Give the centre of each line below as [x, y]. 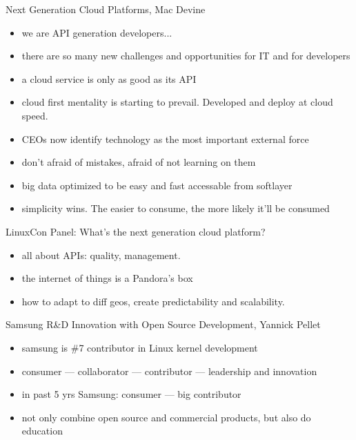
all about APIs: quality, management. [101, 255]
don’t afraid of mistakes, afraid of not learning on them [139, 162]
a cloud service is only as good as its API [109, 78]
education [42, 431]
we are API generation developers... [97, 32]
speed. [35, 115]
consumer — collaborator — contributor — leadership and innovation [169, 371]
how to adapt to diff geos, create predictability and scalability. [153, 301]
